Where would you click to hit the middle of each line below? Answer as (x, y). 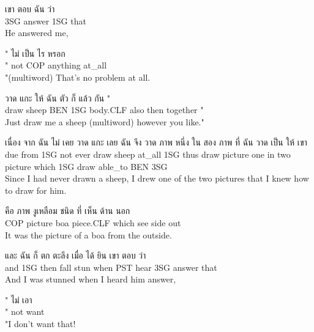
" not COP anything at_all (56, 65)
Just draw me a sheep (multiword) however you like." (105, 121)
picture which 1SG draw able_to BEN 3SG (86, 166)
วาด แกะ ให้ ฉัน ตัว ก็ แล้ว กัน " (58, 98)
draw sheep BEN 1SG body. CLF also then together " (104, 110)
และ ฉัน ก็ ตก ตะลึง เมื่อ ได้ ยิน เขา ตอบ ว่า (76, 255)
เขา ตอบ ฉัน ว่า (30, 9)
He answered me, (37, 33)
